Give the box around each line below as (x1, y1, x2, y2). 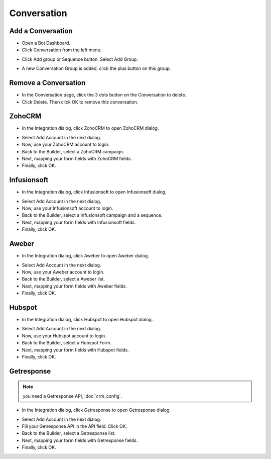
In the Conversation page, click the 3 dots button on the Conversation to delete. (22, 92, 187, 98)
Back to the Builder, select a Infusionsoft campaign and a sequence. (22, 212, 163, 218)
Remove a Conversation (9, 78, 86, 87)
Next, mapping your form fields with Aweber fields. (22, 283, 127, 289)
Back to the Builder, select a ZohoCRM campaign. (22, 148, 124, 154)
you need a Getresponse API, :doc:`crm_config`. (23, 393, 122, 399)
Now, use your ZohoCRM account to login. (22, 141, 110, 148)
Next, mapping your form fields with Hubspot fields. (22, 347, 129, 353)
